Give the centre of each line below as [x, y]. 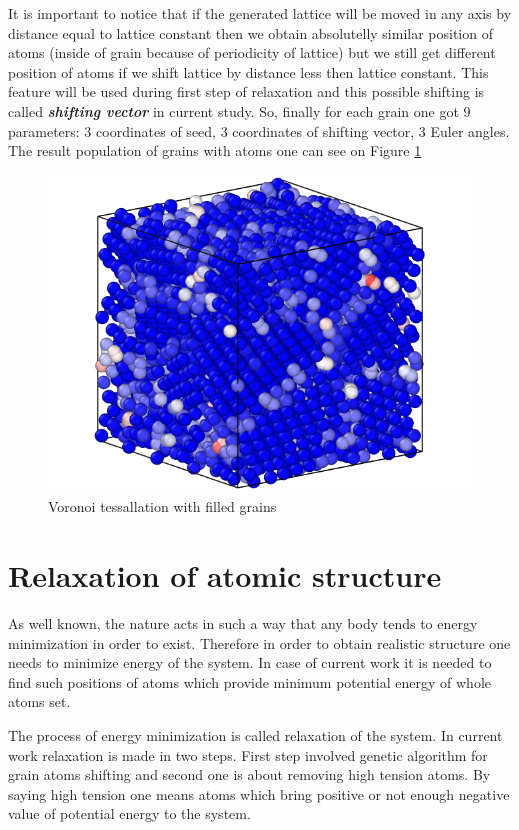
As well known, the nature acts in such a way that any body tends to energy [243, 623]
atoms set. [39, 701]
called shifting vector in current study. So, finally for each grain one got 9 [239, 110]
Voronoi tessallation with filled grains [162, 506]
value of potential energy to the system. [129, 813]
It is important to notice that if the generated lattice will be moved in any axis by [260, 13]
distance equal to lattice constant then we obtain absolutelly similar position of [250, 32]
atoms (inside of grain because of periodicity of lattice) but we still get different [252, 52]
